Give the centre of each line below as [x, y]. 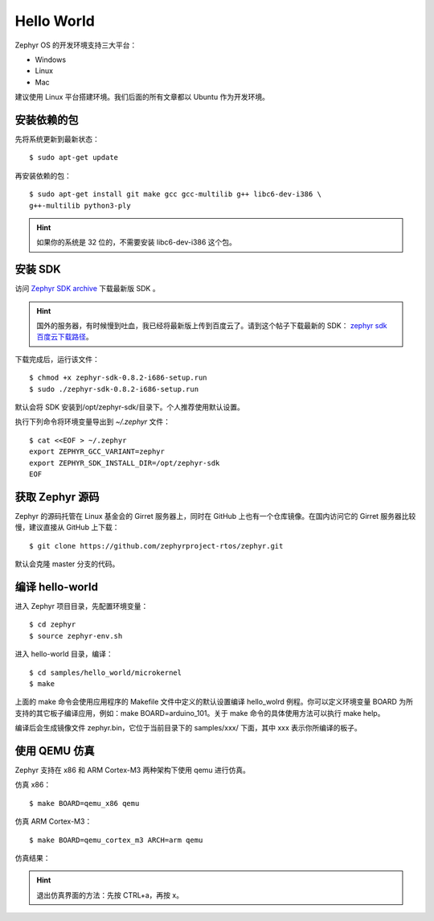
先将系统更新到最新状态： [57, 139]
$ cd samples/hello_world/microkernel [106, 672]
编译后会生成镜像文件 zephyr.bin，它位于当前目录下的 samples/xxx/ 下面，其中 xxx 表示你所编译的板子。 [188, 728]
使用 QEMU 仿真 [55, 751]
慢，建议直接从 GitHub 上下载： [67, 528]
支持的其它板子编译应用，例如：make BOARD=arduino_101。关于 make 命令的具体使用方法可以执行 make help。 [200, 713]
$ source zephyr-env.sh [76, 636]
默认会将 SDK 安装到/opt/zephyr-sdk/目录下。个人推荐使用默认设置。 [130, 407]
